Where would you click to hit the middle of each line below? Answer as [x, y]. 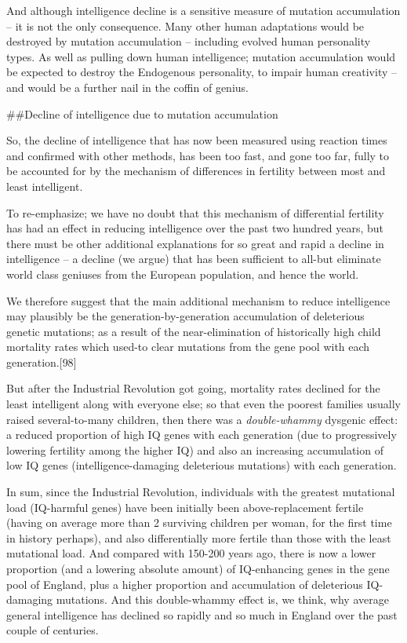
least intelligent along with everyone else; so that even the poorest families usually [203, 404]
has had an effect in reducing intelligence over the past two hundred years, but [195, 228]
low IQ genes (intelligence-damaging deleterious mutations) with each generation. [202, 465]
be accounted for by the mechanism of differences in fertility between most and [196, 171]
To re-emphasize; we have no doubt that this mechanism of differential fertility [195, 212]
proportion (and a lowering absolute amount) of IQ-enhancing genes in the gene [198, 568]
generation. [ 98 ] [42, 362]
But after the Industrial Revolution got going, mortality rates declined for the [193, 388]
